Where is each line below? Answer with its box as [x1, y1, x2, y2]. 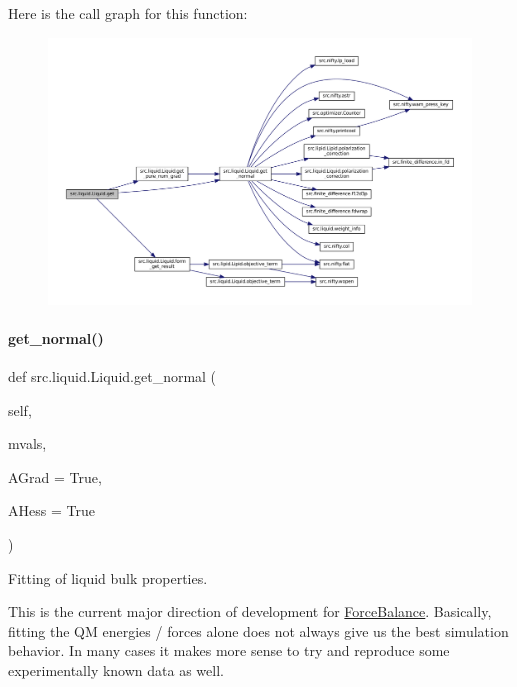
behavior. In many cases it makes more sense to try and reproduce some [8, 640, 450, 661]
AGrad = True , [8, 466, 102, 487]
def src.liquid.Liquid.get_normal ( [8, 366, 217, 387]
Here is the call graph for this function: [8, 3, 248, 23]
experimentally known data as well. [8, 659, 224, 680]
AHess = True [8, 500, 95, 521]
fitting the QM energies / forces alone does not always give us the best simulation [8, 620, 509, 641]
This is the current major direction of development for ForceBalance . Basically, [8, 601, 492, 622]
